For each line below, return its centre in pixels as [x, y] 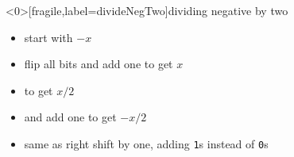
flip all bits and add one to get [99, 64]
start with [48, 37]
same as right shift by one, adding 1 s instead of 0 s [146, 143]
